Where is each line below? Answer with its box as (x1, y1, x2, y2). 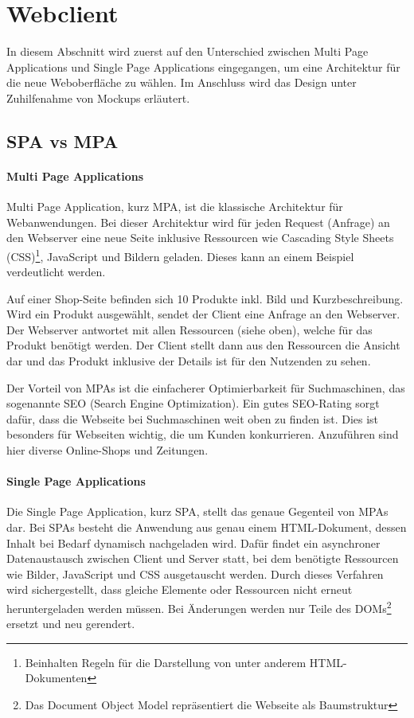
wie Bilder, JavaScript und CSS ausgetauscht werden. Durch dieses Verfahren (6, 565, 384, 582)
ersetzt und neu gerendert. (6, 615, 135, 632)
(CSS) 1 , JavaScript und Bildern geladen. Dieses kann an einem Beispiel (6, 245, 354, 264)
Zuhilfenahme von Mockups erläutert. (6, 89, 190, 106)
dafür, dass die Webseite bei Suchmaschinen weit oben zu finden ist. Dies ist (6, 410, 379, 427)
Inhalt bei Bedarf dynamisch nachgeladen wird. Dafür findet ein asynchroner (6, 534, 381, 551)
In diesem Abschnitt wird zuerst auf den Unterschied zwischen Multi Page (6, 43, 369, 60)
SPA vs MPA (6, 128, 119, 153)
